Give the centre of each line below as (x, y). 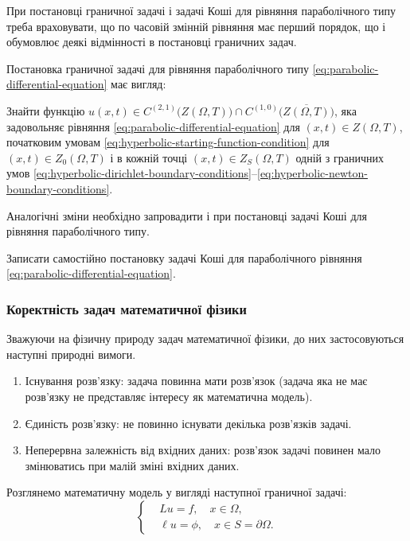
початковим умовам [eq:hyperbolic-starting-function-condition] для (168, 142)
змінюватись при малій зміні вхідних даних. (132, 465)
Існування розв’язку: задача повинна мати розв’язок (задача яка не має (196, 381)
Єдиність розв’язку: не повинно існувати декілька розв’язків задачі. (188, 423)
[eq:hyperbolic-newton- (312, 173)
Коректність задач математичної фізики (127, 308)
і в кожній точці (149, 157)
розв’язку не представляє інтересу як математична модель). (169, 396)
